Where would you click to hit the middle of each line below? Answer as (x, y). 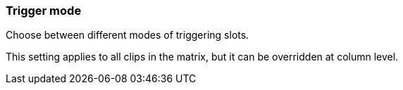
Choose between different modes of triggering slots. (128, 35)
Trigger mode (44, 11)
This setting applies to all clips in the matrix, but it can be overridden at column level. (202, 57)
